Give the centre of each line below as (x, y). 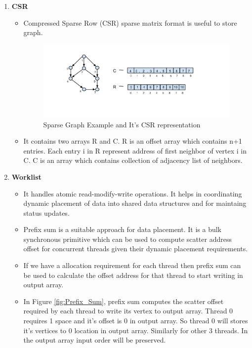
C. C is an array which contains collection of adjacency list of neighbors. (133, 160)
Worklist (26, 176)
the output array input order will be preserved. (95, 340)
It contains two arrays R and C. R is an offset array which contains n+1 (133, 141)
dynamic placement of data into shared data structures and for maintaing (135, 203)
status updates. (46, 213)
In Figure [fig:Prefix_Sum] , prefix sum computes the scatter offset (124, 301)
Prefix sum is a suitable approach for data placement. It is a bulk (122, 229)
